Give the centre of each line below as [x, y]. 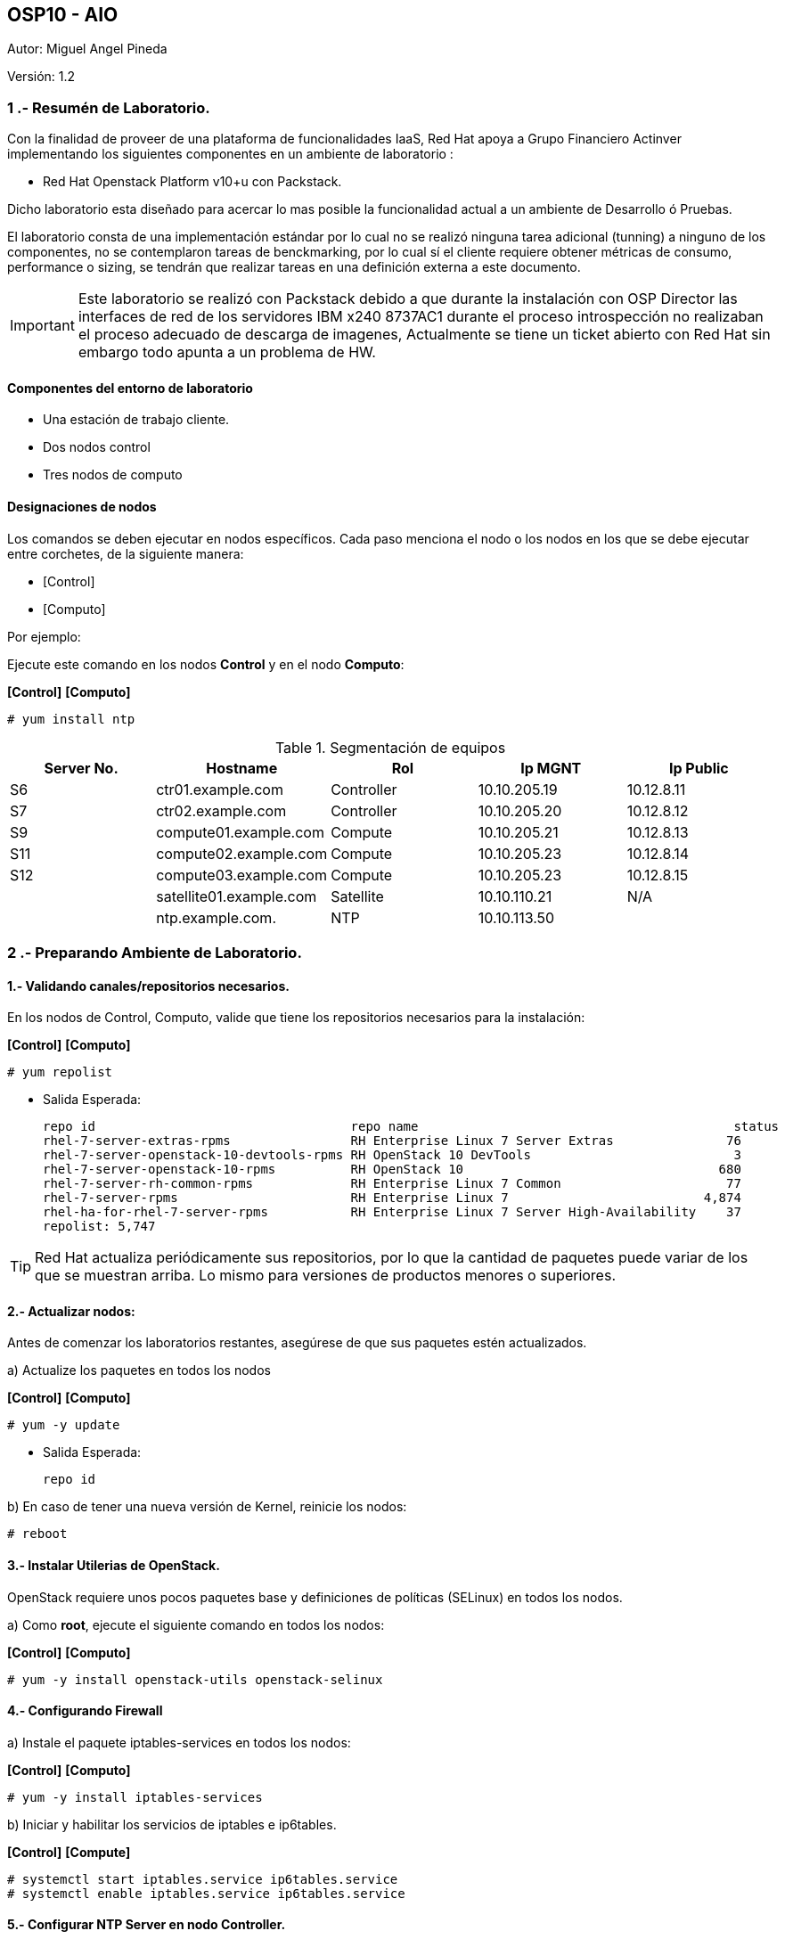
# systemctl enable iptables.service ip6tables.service [206, 1893]
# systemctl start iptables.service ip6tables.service [203, 1879]
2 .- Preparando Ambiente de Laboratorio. [155, 952]
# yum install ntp [71, 719]
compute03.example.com [241, 875]
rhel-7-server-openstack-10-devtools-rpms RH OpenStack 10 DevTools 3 [392, 1155]
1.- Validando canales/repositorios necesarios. [148, 986]
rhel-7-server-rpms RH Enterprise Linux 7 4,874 [392, 1198]
